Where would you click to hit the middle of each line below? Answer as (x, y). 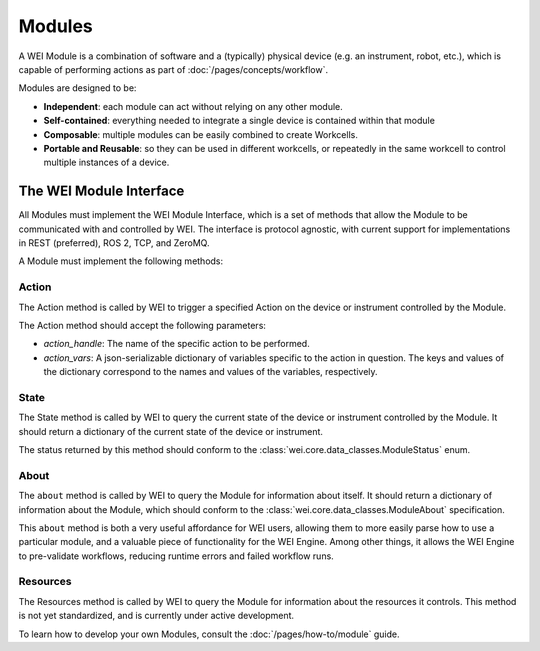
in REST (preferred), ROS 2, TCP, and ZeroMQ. (114, 242)
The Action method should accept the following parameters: (142, 325)
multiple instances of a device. (106, 162)
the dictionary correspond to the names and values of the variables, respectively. (211, 372)
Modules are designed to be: (77, 88)
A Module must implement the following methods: (121, 261)
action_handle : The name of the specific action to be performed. (176, 344)
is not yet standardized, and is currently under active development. (156, 616)
